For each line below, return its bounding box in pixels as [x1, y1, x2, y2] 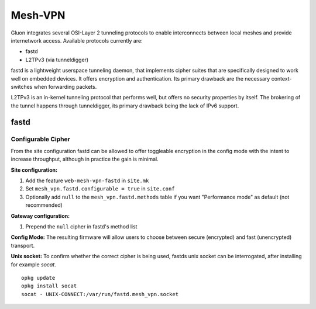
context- [271, 75, 292, 82]
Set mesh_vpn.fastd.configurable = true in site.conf [25, 185, 175, 192]
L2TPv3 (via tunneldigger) [25, 56, 89, 63]
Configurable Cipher [11, 135, 70, 143]
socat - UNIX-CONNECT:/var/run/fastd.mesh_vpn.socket [21, 291, 178, 297]
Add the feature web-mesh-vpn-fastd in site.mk [25, 177, 149, 184]
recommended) [25, 202, 63, 209]
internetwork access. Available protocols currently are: [11, 37, 143, 44]
